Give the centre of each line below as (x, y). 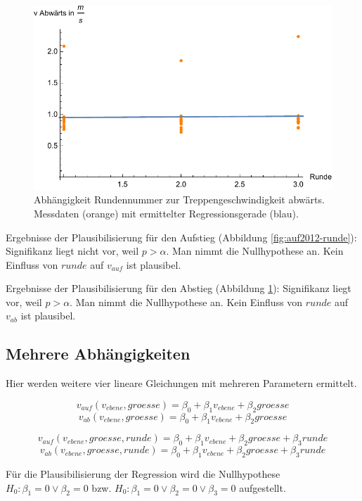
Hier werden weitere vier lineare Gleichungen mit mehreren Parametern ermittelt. (181, 383)
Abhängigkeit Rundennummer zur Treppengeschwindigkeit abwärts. (179, 199)
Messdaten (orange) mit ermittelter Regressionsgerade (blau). (166, 213)
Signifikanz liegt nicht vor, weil (72, 251)
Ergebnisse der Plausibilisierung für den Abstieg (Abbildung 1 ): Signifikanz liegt (179, 288)
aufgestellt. (263, 487)
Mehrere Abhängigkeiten (98, 354)
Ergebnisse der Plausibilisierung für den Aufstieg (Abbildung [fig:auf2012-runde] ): (181, 237)
